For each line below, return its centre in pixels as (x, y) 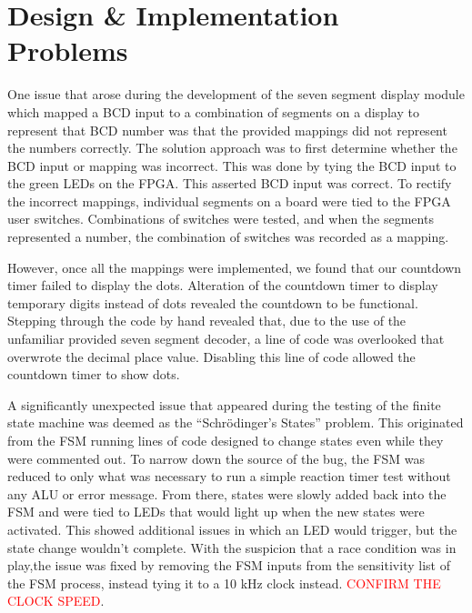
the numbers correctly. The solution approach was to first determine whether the (232, 148)
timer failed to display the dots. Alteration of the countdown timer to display (223, 285)
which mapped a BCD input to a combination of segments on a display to (213, 111)
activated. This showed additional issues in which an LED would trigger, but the (232, 529)
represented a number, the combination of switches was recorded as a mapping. (228, 237)
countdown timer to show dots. (94, 374)
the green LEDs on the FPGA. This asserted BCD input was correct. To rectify (230, 183)
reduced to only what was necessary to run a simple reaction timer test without (229, 476)
